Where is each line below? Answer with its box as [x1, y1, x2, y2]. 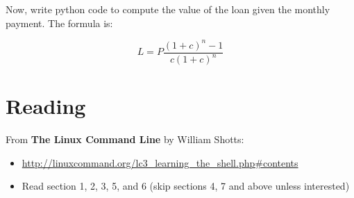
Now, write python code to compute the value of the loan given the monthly [6, 2, 330, 16]
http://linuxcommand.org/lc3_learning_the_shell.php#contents [22, 155, 298, 170]
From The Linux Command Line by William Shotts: [6, 132, 244, 147]
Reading [6, 92, 86, 120]
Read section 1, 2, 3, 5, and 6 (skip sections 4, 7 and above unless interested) [22, 179, 350, 193]
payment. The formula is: [6, 15, 113, 30]
